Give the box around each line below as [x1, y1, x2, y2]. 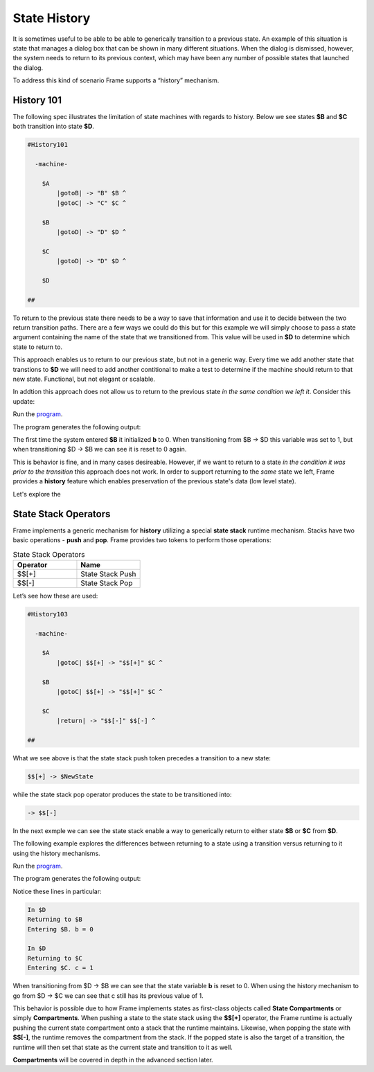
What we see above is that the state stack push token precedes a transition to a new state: [12, 753, 271, 762]
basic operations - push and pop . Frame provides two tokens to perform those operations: [12, 536, 271, 544]
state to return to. [12, 343, 62, 351]
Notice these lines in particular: [12, 887, 102, 895]
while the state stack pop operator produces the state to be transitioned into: [12, 790, 232, 798]
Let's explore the [12, 490, 62, 498]
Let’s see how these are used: [12, 591, 98, 600]
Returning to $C [27, 954, 83, 962]
